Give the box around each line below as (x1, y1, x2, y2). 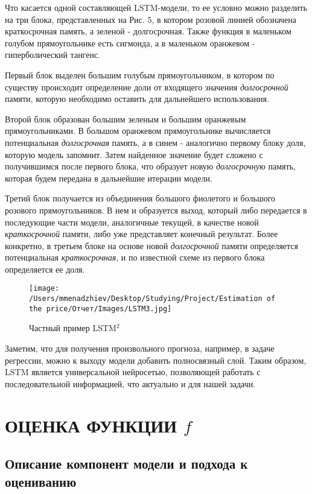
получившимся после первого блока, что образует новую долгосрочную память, (5, 160, 296, 173)
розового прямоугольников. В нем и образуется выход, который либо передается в (5, 203, 307, 216)
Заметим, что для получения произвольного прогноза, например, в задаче (5, 342, 275, 355)
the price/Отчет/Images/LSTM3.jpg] (29, 304, 172, 313)
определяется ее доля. (5, 262, 85, 275)
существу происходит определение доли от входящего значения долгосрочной (5, 80, 288, 93)
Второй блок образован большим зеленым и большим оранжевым (5, 112, 246, 125)
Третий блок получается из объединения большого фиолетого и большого (5, 192, 276, 204)
